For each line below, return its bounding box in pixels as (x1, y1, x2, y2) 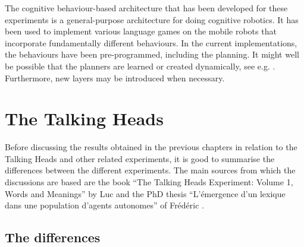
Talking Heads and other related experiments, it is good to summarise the (5, 152, 275, 164)
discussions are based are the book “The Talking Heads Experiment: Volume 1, (5, 176, 293, 188)
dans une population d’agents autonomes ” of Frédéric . (5, 199, 205, 211)
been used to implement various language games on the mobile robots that (5, 25, 277, 37)
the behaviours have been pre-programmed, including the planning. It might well (5, 48, 299, 61)
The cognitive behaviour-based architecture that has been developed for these (5, 2, 288, 14)
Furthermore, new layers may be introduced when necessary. (5, 71, 225, 84)
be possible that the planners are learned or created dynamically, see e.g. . (5, 59, 275, 72)
